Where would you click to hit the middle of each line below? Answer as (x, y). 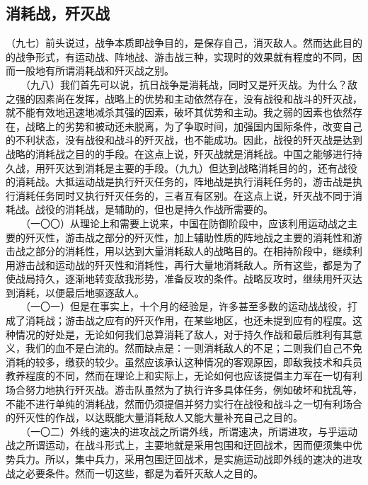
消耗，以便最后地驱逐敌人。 (80, 292)
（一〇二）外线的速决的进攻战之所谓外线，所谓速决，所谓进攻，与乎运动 (191, 431)
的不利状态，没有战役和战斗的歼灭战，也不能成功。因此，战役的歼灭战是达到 (184, 140)
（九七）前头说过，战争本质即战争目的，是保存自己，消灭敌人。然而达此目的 (184, 43)
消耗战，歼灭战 (58, 13)
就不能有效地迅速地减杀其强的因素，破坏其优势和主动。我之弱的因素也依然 (179, 112)
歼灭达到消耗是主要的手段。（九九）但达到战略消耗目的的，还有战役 (201, 167)
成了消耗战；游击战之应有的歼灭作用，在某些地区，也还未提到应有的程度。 (179, 320)
